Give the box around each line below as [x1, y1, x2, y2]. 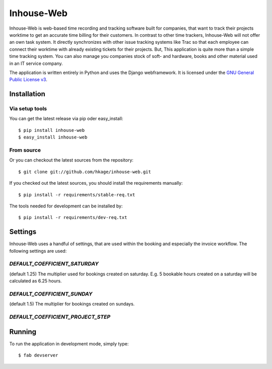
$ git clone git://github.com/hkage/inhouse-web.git [18, 169, 151, 175]
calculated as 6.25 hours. [9, 278, 62, 284]
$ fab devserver [18, 352, 58, 358]
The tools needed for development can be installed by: [9, 203, 123, 209]
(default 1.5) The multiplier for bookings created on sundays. [9, 301, 135, 307]
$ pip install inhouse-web [18, 127, 85, 133]
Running [9, 327, 37, 336]
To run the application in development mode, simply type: [9, 340, 129, 347]
